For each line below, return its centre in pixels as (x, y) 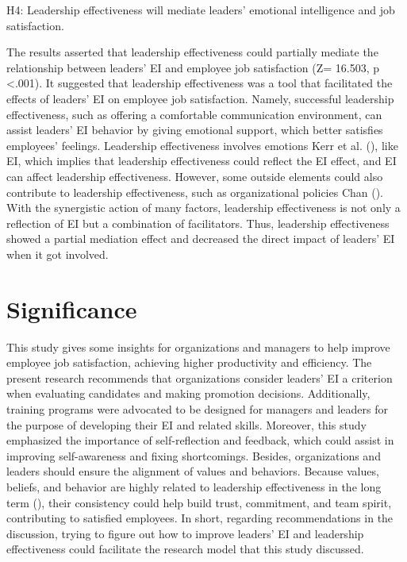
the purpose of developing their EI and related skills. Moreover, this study (186, 424)
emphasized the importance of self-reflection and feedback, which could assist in (200, 440)
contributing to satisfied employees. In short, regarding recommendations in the (200, 518)
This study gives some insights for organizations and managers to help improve (198, 346)
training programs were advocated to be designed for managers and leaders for (197, 409)
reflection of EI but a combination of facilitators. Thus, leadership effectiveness (198, 223)
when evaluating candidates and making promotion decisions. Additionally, (188, 393)
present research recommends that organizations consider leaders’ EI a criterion (200, 377)
